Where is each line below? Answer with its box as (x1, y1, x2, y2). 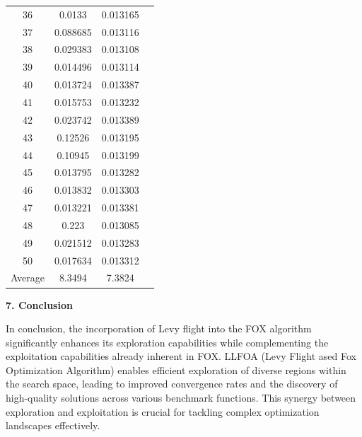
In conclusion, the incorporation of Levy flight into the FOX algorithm (6, 321, 312, 336)
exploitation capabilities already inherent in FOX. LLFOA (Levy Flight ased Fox (6, 349, 356, 363)
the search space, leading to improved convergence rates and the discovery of (6, 376, 338, 391)
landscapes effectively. (6, 418, 100, 433)
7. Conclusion (6, 297, 73, 312)
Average (11, 270, 45, 285)
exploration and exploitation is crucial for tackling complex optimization (6, 404, 320, 419)
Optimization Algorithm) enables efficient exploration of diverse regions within (6, 362, 346, 377)
